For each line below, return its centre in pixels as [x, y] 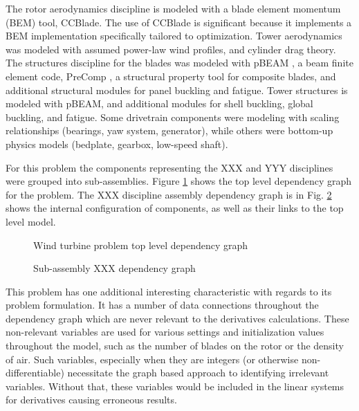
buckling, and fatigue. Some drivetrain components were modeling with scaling [173, 117]
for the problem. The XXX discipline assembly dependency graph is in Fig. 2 [169, 194]
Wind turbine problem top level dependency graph [141, 245]
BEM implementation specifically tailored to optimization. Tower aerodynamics [174, 36]
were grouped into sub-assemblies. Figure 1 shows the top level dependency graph [179, 181]
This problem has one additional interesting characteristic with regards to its [169, 291]
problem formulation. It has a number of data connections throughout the [162, 305]
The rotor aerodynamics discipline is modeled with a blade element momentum [173, 8]
